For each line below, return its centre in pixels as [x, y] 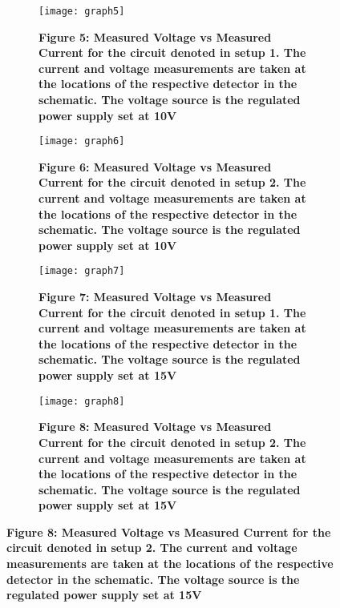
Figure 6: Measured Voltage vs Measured [155, 166]
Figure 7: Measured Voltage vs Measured [155, 297]
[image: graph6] [82, 141]
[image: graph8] [82, 401]
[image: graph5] [82, 11]
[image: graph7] [82, 271]
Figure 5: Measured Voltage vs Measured [155, 36]
